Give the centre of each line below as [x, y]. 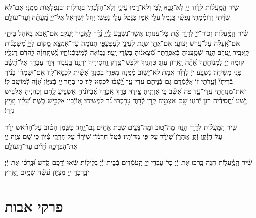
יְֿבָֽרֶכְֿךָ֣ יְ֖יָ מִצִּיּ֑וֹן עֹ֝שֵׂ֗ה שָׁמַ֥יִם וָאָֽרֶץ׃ [47, 172]
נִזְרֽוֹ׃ [10, 110]
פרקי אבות [34, 205]
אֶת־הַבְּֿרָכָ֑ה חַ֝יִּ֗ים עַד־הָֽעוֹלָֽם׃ [41, 146]
